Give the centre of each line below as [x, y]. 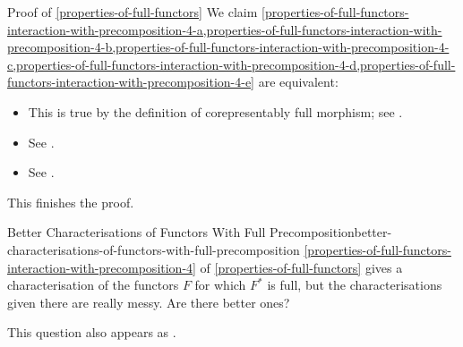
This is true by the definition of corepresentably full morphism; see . [215, 111]
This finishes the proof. [71, 202]
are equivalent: [298, 82]
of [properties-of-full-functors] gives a [301, 267]
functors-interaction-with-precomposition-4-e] [131, 82]
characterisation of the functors [93, 285]
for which [220, 285]
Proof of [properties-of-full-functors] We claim [133, 12]
